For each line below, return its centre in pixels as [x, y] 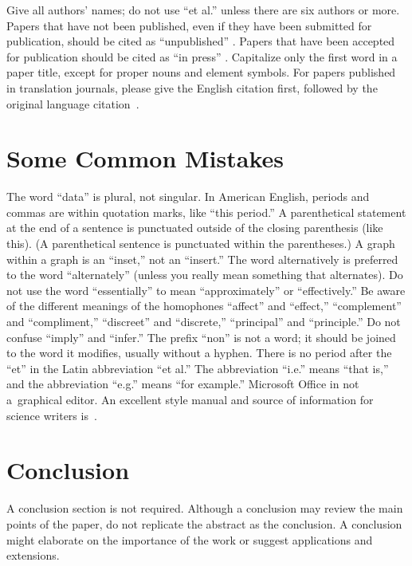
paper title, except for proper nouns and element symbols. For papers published [201, 72]
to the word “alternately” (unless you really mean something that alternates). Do [205, 275]
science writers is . [52, 415]
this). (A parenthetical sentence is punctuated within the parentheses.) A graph [201, 244]
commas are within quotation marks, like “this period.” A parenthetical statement [206, 212]
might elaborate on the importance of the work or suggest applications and [190, 539]
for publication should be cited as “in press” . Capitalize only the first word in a [202, 56]
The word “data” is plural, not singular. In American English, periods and [188, 197]
